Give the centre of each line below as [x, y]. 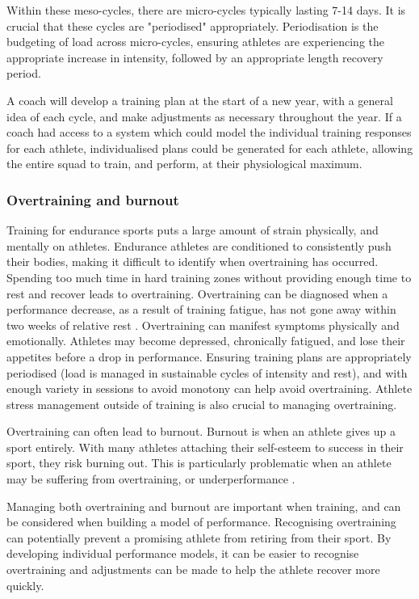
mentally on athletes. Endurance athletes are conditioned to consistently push [199, 245]
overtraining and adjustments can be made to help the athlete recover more [193, 569]
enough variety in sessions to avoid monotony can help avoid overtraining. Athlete [209, 388]
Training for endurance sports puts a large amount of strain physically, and [193, 230]
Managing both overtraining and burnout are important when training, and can [204, 506]
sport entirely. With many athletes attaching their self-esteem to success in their [205, 447]
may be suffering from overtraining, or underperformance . [151, 479]
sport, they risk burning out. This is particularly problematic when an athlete [199, 463]
